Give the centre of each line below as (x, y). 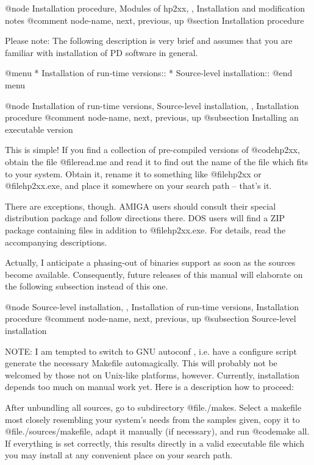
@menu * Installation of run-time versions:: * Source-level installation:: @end (149, 73)
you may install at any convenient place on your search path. (119, 455)
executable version (39, 129)
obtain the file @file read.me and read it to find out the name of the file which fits (157, 161)
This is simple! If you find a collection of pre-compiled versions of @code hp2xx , (152, 150)
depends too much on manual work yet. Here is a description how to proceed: (150, 387)
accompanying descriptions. (56, 242)
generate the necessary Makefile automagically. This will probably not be (141, 363)
